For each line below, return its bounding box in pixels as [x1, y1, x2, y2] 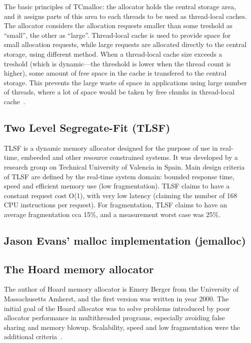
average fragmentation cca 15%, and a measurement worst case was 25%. [4, 209, 220, 219]
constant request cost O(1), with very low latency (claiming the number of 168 [4, 190, 237, 200]
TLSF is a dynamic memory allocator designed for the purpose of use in [4, 142, 218, 153]
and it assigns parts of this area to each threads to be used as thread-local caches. [4, 11, 247, 21]
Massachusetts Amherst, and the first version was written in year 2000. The [4, 294, 229, 304]
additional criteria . [4, 331, 63, 342]
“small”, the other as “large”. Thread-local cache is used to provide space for [4, 30, 231, 40]
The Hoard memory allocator [4, 261, 154, 276]
